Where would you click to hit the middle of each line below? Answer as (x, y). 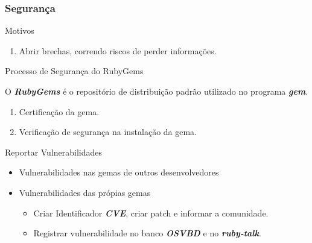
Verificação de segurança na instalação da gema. (108, 132)
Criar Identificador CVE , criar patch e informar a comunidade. (151, 213)
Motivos (20, 30)
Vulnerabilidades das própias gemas (85, 192)
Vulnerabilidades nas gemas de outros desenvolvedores (119, 172)
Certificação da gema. (59, 111)
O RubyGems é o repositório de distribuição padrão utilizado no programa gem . (157, 91)
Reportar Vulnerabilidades (54, 152)
